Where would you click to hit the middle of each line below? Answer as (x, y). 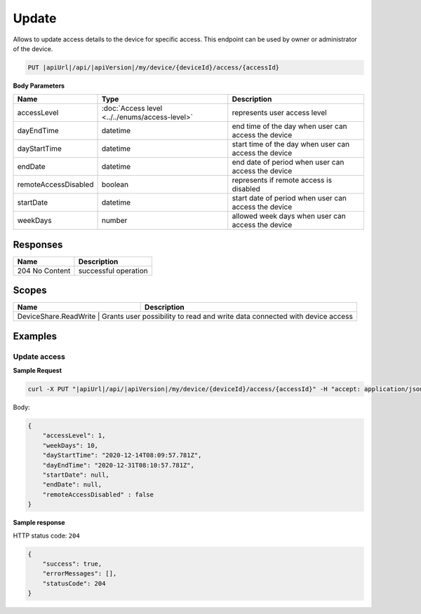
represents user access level (279, 113)
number (114, 221)
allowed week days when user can (289, 216)
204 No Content (44, 271)
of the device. (33, 48)
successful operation (113, 271)
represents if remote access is (282, 180)
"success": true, (72, 564)
